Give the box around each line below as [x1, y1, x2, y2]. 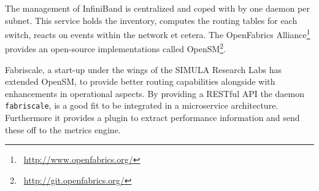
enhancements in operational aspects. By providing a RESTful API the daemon [5, 87, 304, 99]
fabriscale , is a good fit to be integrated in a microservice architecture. [5, 99, 279, 112]
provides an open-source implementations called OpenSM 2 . [5, 41, 226, 55]
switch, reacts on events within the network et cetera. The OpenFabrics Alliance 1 [5, 26, 310, 41]
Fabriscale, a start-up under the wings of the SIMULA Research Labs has [5, 63, 282, 76]
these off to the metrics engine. [5, 123, 121, 136]
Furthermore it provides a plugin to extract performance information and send [5, 111, 300, 124]
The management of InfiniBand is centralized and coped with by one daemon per [5, 2, 310, 14]
